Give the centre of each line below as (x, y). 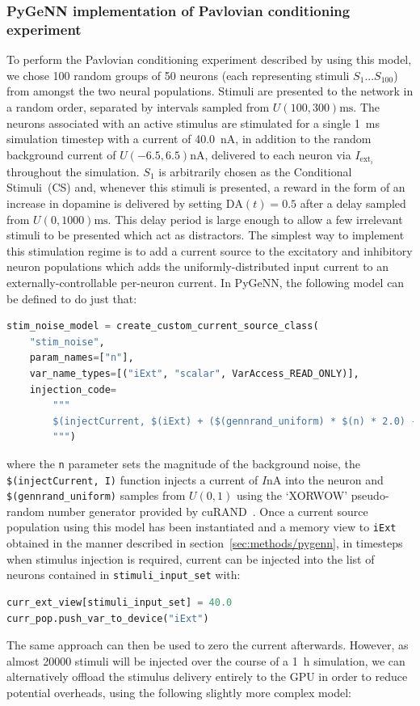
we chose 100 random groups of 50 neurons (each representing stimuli (178, 75)
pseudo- (370, 495)
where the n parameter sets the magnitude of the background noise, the (184, 463)
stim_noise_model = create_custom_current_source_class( (163, 326)
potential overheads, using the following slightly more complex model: (179, 692)
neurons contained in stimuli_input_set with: (124, 575)
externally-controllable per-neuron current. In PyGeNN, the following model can (206, 282)
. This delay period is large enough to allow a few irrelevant (255, 219)
